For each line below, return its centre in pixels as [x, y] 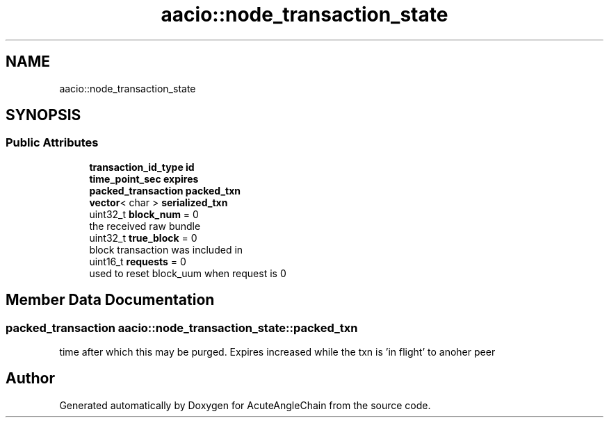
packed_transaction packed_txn [165, 190]
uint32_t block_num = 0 [144, 214]
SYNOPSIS [43, 115]
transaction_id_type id [142, 167]
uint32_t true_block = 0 [143, 238]
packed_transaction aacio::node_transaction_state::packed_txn [182, 327]
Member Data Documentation [110, 300]
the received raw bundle [145, 226]
